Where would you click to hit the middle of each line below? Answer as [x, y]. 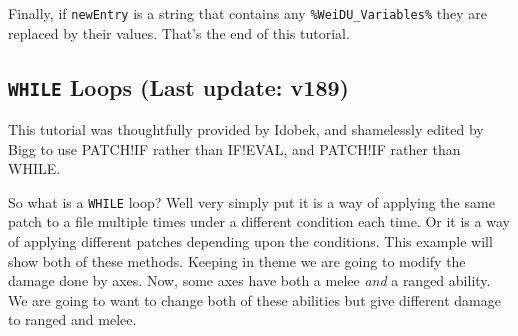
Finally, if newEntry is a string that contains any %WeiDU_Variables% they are [247, 13]
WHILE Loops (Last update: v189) [178, 86]
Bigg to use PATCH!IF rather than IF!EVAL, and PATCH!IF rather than [234, 148]
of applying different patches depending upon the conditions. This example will [250, 241]
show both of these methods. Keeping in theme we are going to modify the [237, 260]
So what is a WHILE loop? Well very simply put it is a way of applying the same [251, 201]
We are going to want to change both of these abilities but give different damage [254, 299]
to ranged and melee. [72, 319]
